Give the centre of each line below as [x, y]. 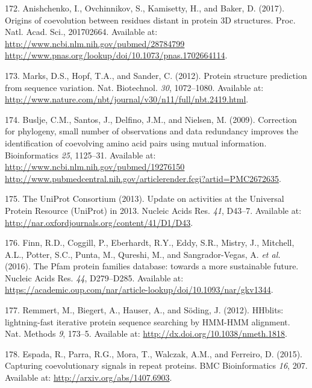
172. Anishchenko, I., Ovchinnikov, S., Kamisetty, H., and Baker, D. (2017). [145, 8]
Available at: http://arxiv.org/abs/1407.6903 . [89, 377]
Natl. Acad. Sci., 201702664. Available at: [81, 32]
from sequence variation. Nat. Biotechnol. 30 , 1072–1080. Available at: [134, 87]
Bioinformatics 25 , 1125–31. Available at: [80, 155]
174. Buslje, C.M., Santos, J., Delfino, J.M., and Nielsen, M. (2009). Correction [151, 119]
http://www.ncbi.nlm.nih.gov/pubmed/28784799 [95, 43]
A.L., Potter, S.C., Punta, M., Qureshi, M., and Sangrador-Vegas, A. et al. [143, 254]
